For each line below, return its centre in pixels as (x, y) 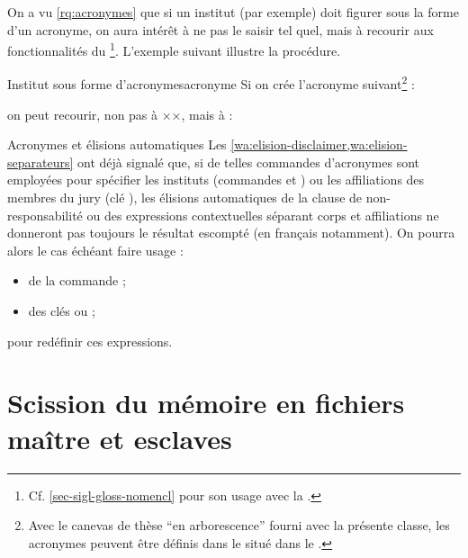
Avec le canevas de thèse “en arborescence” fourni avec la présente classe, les (239, 525)
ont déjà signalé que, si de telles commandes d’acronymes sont (249, 162)
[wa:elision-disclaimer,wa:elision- (319, 144)
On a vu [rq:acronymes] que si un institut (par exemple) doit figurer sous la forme (233, 12)
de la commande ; (77, 280)
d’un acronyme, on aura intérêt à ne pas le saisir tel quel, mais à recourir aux (220, 29)
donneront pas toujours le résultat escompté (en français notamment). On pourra (231, 233)
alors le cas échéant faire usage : (95, 250)
